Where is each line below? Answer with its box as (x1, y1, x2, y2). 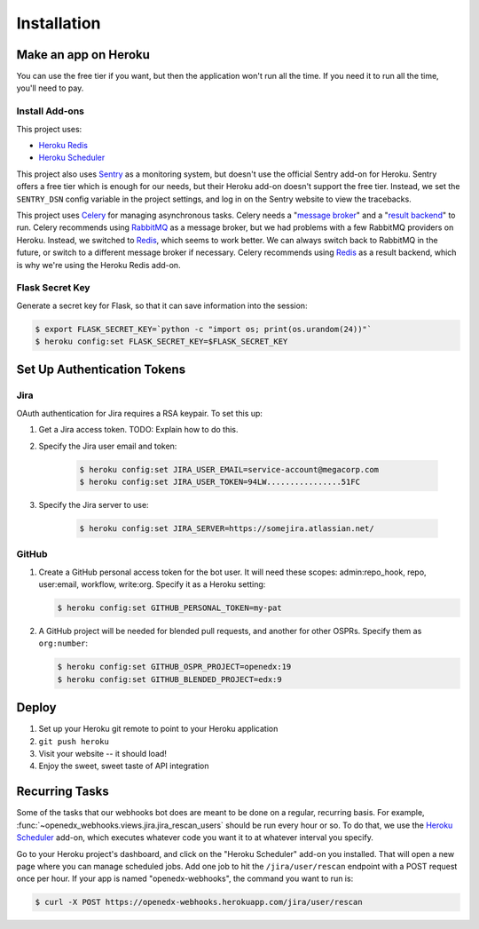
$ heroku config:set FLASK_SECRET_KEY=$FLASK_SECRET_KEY (35, 337, 288, 346)
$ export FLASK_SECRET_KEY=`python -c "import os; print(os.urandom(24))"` (35, 324, 373, 334)
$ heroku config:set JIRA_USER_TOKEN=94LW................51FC (79, 476, 361, 487)
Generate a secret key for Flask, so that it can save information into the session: (16, 300, 308, 311)
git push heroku (38, 736, 110, 746)
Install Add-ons (16, 105, 84, 117)
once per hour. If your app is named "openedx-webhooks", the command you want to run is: (16, 873, 354, 884)
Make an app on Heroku (16, 47, 151, 62)
